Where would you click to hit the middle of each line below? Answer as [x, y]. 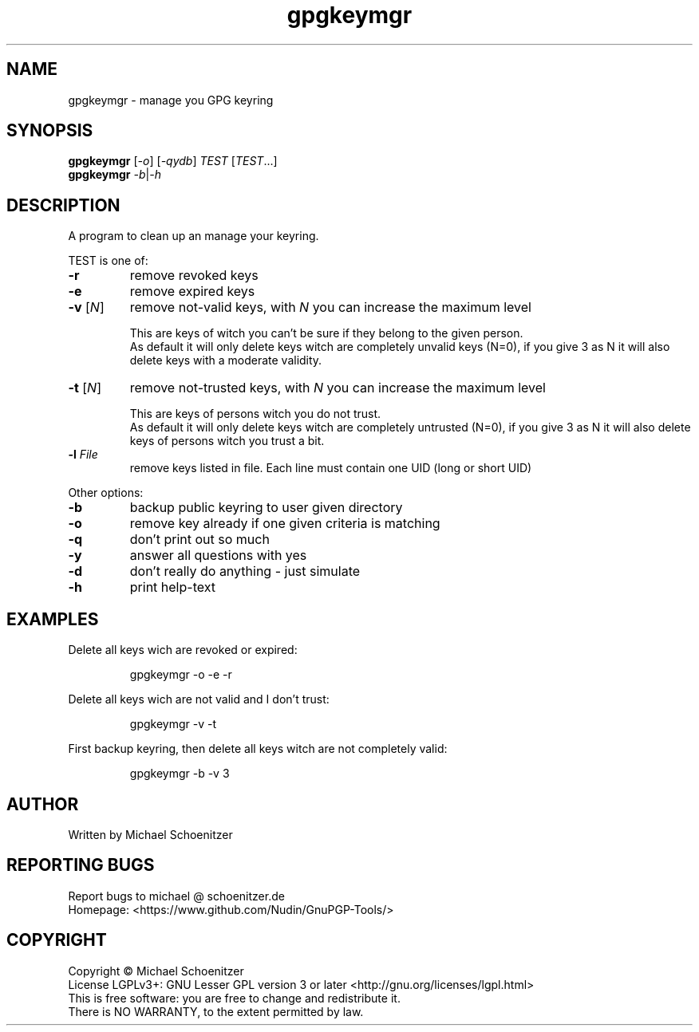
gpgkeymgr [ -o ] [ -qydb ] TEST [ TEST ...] [173, 161]
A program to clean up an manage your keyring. [194, 236]
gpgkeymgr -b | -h [115, 175]
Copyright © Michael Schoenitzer [156, 971]
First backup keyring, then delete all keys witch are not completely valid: [258, 749]
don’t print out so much [199, 540]
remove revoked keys [194, 276]
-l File [83, 455]
